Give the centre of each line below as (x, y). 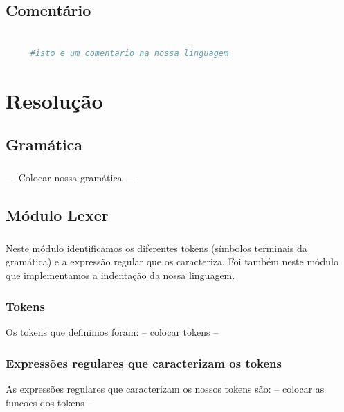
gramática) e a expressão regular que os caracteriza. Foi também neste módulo (172, 261)
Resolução (54, 100)
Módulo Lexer (57, 214)
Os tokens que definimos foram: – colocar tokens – (112, 332)
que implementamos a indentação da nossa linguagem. (120, 275)
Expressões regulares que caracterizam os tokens (144, 363)
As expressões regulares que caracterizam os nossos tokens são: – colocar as (165, 389)
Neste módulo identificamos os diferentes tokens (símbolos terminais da (156, 248)
